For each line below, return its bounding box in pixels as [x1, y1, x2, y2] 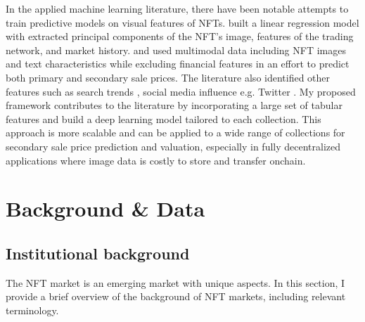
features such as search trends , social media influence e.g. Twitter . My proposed [6, 84, 356, 98]
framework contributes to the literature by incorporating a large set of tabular [6, 98, 342, 112]
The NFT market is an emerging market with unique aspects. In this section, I [6, 275, 345, 290]
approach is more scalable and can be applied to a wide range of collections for [6, 125, 345, 140]
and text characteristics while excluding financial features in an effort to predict [6, 56, 350, 71]
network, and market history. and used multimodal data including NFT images [6, 42, 346, 57]
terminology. [6, 302, 59, 317]
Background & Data [6, 194, 205, 223]
